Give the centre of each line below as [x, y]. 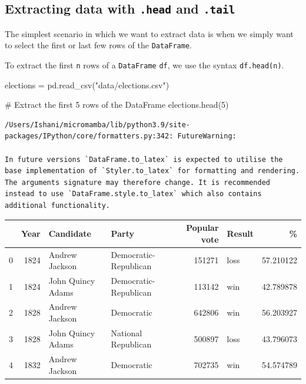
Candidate [70, 233]
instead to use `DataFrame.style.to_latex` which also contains [133, 194]
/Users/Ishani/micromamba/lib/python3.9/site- [97, 125]
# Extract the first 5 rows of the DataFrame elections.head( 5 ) [117, 105]
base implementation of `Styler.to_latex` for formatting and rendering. [152, 171]
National [127, 332]
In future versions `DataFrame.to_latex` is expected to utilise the [144, 159]
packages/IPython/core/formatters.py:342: [89, 136]
